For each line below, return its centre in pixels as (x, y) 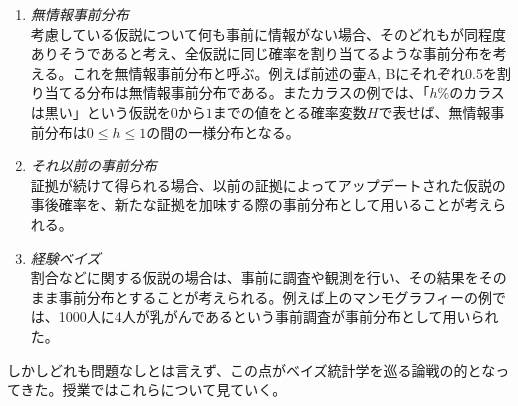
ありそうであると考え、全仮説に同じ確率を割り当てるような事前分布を (261, 53)
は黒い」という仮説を (100, 111)
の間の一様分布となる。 (223, 131)
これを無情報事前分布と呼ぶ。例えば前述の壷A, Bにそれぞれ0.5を (284, 72)
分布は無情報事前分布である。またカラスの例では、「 (258, 92)
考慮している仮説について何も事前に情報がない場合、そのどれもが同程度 (268, 33)
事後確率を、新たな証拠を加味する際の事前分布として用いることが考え (261, 204)
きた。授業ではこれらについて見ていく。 (153, 389)
